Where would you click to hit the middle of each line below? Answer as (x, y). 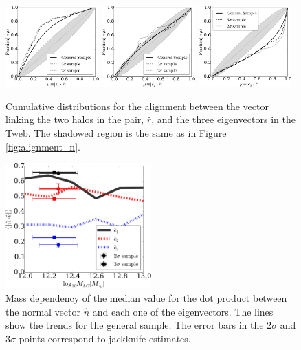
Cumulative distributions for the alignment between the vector (137, 106)
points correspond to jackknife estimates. (105, 338)
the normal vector (43, 311)
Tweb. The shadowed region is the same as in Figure (116, 132)
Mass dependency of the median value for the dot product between (146, 297)
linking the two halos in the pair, (75, 119)
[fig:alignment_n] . (43, 146)
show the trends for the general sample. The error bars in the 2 (139, 325)
